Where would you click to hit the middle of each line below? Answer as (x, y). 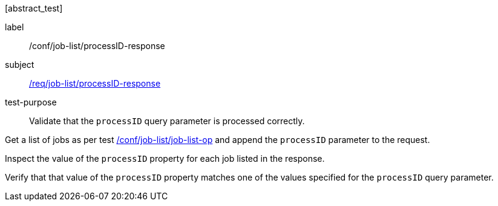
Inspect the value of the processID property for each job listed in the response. (165, 158)
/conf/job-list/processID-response (97, 46)
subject (20, 65)
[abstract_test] (34, 8)
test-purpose (31, 102)
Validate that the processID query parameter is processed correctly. (167, 121)
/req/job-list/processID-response (95, 83)
